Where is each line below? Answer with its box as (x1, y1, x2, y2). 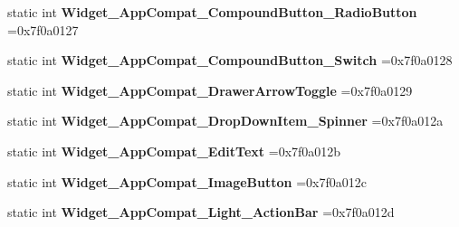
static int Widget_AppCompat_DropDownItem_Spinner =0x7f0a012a (7, 111, 444, 130)
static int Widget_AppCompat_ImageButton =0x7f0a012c (7, 172, 367, 191)
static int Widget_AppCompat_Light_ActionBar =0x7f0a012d (7, 203, 395, 222)
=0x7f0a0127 (7, 20, 79, 39)
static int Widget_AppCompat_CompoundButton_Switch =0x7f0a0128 (7, 51, 453, 70)
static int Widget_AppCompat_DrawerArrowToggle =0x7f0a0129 (7, 80, 413, 99)
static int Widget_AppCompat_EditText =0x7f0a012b (7, 141, 341, 160)
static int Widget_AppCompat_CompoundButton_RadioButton (7, 3, 417, 21)
